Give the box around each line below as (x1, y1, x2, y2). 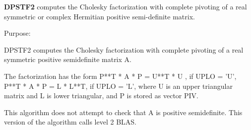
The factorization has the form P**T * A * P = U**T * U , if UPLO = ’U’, (4, 70, 237, 81)
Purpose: (4, 28, 31, 38)
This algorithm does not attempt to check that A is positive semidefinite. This (4, 107, 243, 117)
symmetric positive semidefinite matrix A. (4, 54, 131, 65)
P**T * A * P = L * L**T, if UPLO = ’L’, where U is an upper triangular (4, 80, 233, 91)
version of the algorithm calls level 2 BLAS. (4, 117, 136, 127)
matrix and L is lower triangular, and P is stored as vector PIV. (4, 90, 198, 101)
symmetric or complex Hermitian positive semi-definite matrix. (4, 11, 195, 21)
